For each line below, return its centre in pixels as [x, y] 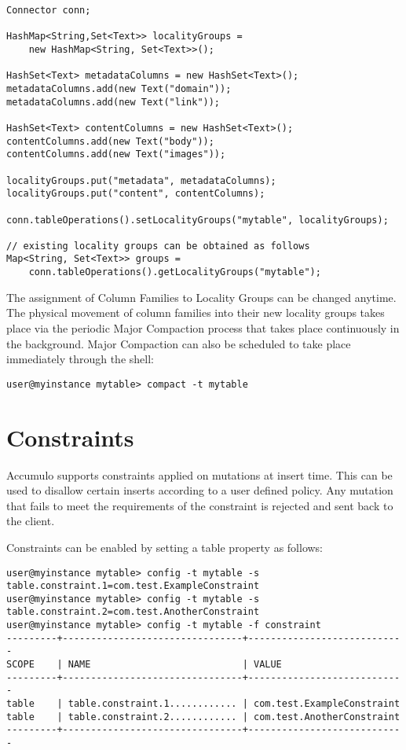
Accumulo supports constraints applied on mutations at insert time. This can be [199, 474]
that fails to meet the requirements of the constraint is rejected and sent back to [200, 505]
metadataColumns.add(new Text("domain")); [119, 88]
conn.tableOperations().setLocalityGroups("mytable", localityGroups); [198, 220]
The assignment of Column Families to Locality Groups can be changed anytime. [201, 297]
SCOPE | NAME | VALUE [144, 665]
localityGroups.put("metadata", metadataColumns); [141, 180]
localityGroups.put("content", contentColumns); [136, 194]
